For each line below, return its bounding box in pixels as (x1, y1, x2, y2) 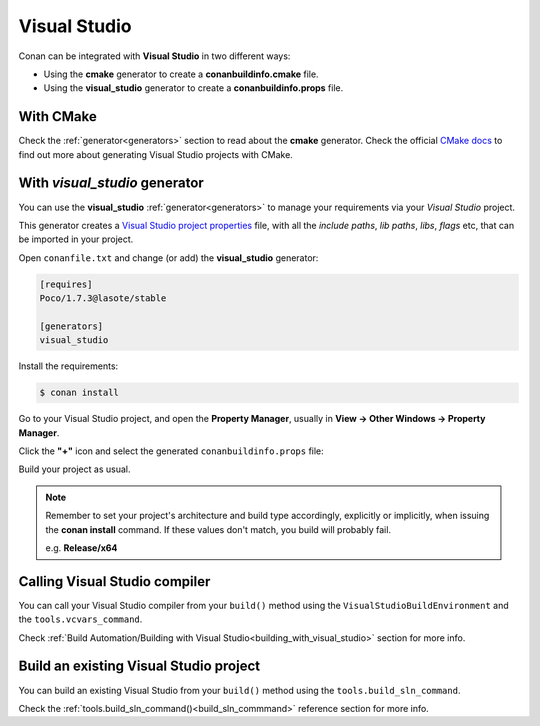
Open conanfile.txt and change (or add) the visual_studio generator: (18, 251, 319, 264)
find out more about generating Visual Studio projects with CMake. (18, 148, 294, 160)
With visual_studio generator (18, 175, 204, 192)
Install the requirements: (18, 360, 119, 372)
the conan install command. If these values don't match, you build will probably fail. (45, 523, 392, 535)
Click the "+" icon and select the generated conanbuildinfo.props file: (18, 445, 324, 457)
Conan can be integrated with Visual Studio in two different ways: (18, 50, 291, 62)
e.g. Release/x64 (45, 541, 118, 554)
